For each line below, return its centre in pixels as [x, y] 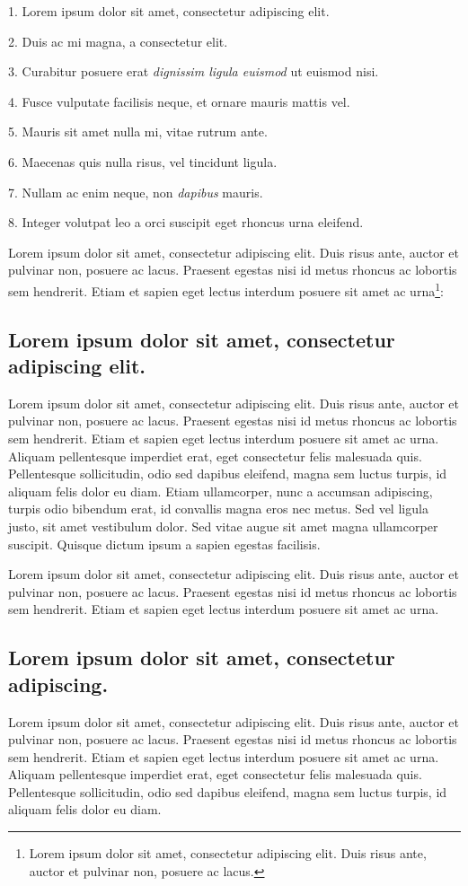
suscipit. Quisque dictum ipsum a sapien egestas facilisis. [164, 544]
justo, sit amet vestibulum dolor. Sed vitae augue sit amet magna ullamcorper [223, 526]
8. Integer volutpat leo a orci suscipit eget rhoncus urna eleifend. [186, 222]
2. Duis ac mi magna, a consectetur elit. [118, 41]
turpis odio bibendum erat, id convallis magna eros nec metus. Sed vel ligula [218, 509]
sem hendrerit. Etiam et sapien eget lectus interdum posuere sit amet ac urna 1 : [226, 289]
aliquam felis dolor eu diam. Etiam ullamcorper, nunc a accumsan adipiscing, [221, 491]
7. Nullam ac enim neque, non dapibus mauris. [136, 192]
